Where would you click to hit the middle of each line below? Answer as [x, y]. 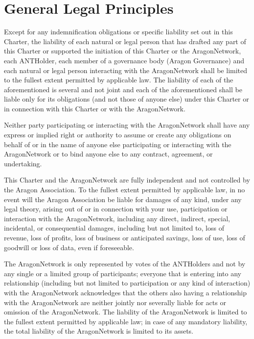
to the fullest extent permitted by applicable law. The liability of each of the [119, 80]
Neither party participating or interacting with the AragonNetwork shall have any [127, 125]
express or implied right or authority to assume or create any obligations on [118, 135]
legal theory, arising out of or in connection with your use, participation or [116, 209]
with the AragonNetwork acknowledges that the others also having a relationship [125, 292]
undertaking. [23, 163]
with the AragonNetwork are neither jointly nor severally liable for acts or [115, 302]
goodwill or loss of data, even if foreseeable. [69, 247]
